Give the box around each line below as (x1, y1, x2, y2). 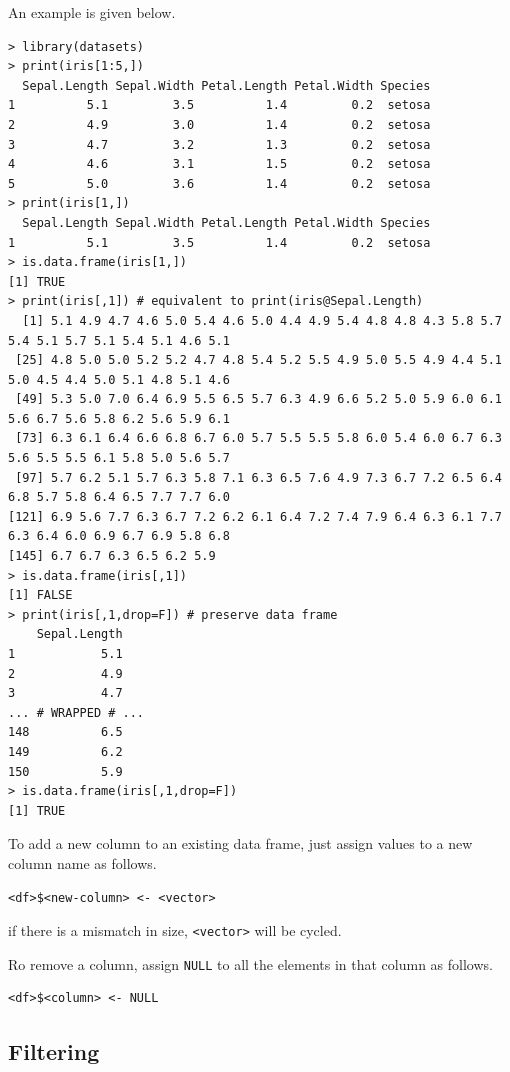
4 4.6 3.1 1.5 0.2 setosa (8, 157, 431, 172)
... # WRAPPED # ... (8, 705, 145, 720)
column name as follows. (8, 852, 157, 873)
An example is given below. (8, 2, 176, 22)
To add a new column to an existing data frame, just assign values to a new (8, 833, 473, 854)
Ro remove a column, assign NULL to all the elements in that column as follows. (8, 953, 493, 974)
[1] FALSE (8, 588, 73, 603)
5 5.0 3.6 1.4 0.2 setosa (8, 176, 431, 191)
